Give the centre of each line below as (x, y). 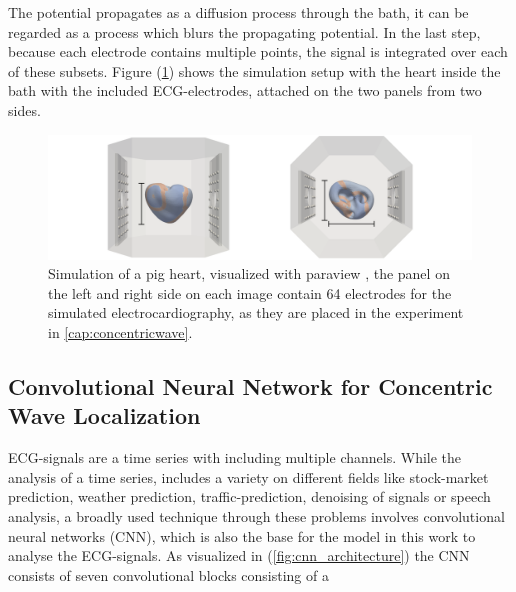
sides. (24, 109)
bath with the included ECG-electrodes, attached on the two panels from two (245, 90)
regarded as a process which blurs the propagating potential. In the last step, (244, 31)
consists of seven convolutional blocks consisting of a (168, 574)
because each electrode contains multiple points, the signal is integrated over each (258, 51)
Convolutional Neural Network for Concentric (250, 385)
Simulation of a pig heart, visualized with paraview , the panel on (249, 273)
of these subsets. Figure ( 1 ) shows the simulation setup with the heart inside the (254, 70)
